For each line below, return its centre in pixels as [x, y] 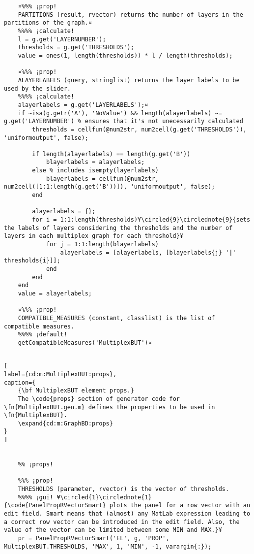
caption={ [20, 382]
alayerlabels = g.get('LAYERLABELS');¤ [83, 105]
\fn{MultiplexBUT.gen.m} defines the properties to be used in [110, 407]
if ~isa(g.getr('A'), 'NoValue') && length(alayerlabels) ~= [120, 113]
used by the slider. [38, 88]
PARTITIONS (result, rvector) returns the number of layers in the [130, 15]
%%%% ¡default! [42, 335]
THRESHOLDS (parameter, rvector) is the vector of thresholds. [124, 489]
